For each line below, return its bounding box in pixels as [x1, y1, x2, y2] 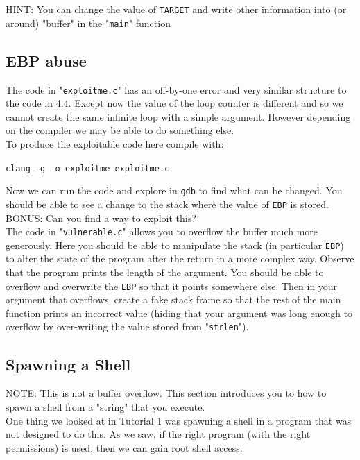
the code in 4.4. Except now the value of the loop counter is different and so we [6, 96, 343, 110]
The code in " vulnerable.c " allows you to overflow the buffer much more [6, 224, 318, 239]
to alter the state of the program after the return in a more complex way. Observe [6, 251, 354, 266]
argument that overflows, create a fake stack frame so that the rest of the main [6, 292, 341, 307]
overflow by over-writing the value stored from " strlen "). [6, 319, 249, 334]
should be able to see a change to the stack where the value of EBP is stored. [6, 196, 329, 211]
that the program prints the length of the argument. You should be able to [6, 265, 324, 280]
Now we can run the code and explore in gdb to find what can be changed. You [6, 183, 343, 198]
